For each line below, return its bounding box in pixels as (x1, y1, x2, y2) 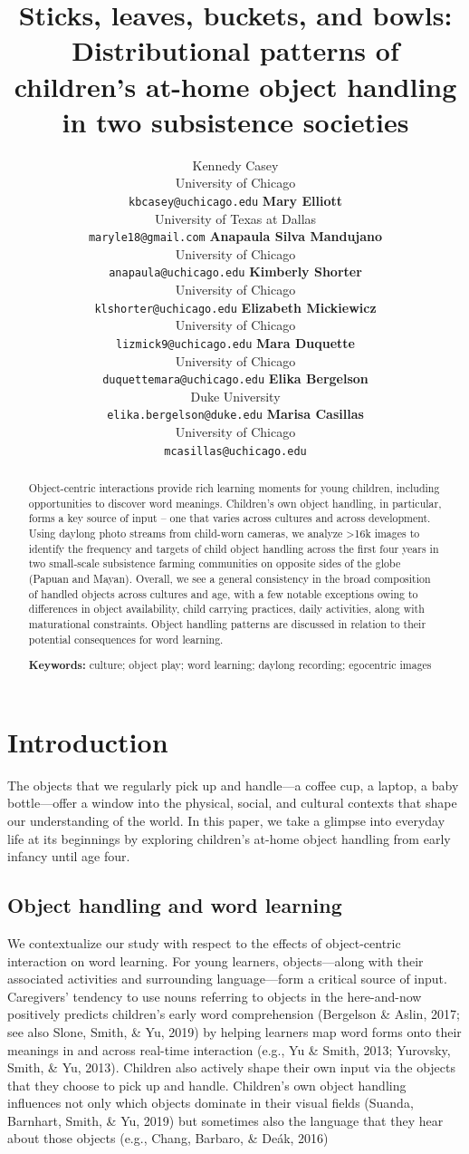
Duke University (190, 386, 281, 405)
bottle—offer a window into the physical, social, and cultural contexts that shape (7, 793, 457, 812)
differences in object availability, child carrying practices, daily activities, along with (28, 601, 425, 616)
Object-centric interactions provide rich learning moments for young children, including (28, 480, 440, 496)
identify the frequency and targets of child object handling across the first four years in (28, 540, 439, 556)
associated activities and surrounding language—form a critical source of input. (7, 969, 447, 988)
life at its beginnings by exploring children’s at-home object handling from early (7, 829, 451, 848)
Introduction (7, 722, 168, 760)
